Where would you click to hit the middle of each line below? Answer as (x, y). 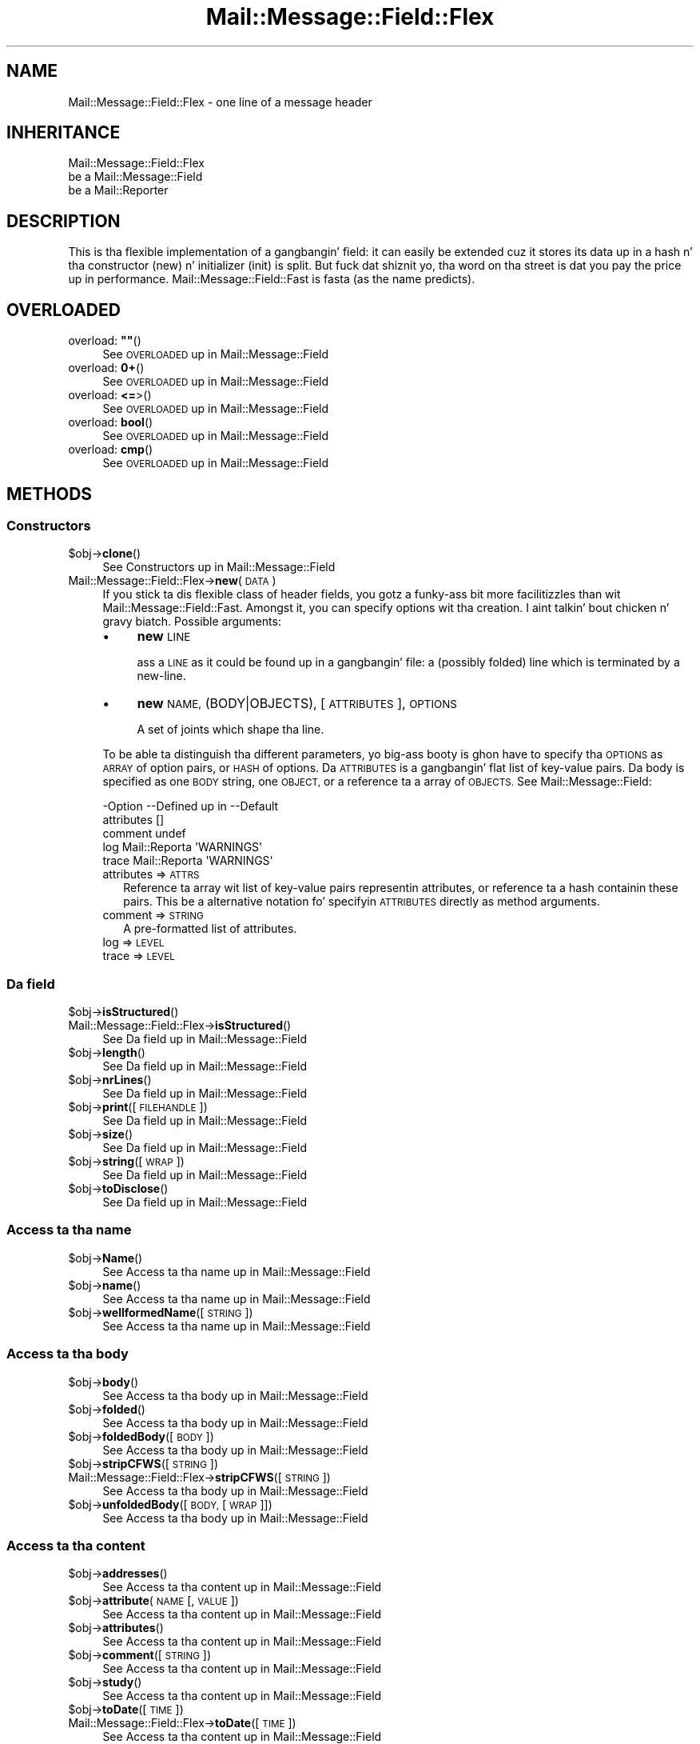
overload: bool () (111, 422)
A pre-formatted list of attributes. (210, 929)
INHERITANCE (64, 133)
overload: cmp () (111, 450)
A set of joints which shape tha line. (231, 730)
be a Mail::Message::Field (135, 177)
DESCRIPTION (64, 221)
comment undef (144, 834)
